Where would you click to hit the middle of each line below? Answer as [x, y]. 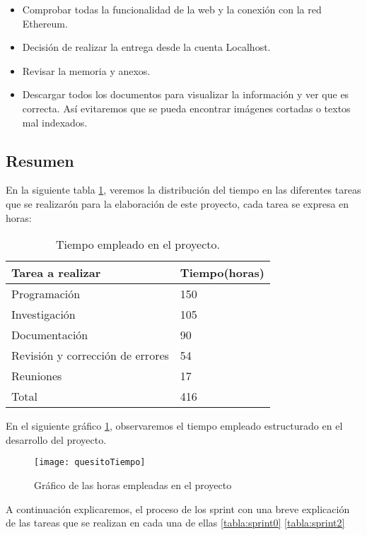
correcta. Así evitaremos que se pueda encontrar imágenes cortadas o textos [186, 108]
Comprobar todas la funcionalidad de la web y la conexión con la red [172, 9]
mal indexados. [55, 122]
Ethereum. [45, 23]
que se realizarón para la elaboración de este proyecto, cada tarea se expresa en [177, 203]
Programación [46, 294]
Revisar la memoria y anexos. [86, 70]
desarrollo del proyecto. [56, 439]
